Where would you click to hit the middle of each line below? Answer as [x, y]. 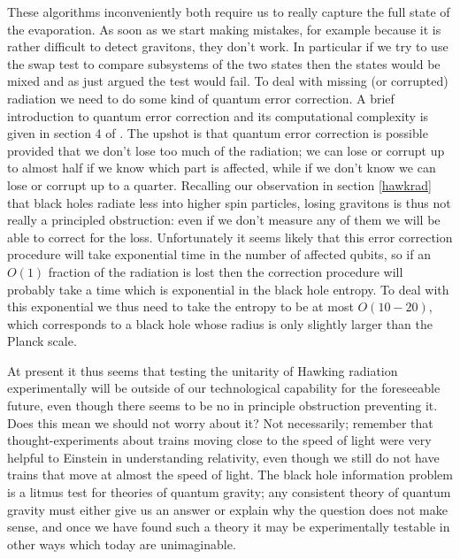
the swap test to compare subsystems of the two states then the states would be [224, 63]
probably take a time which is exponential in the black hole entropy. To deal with [228, 289]
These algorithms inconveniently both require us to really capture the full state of [229, 11]
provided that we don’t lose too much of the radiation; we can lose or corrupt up [226, 150]
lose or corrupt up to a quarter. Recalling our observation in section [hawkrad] [219, 184]
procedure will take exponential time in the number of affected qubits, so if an [219, 254]
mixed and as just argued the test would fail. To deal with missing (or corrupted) [228, 81]
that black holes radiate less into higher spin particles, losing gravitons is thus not [229, 202]
